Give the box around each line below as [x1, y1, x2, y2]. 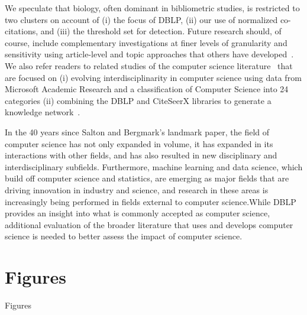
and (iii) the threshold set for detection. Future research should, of [40, 25, 282, 37]
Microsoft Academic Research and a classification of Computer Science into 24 [5, 83, 289, 95]
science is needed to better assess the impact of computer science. [5, 230, 243, 242]
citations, [5, 25, 38, 37]
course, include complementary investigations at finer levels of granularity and [5, 36, 287, 48]
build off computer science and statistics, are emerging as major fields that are [5, 172, 289, 184]
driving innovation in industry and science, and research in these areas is [5, 183, 269, 196]
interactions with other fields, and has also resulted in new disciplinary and [5, 149, 277, 161]
